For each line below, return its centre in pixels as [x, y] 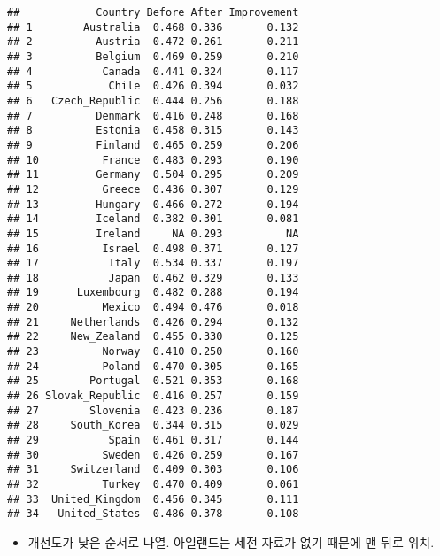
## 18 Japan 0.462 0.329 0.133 [153, 278]
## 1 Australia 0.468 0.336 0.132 [153, 27]
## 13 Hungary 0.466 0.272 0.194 [153, 204]
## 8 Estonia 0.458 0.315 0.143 [153, 131]
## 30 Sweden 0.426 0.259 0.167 [153, 455]
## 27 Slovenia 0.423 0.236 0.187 [153, 410]
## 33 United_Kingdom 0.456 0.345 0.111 [153, 499]
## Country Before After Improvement [153, 12]
